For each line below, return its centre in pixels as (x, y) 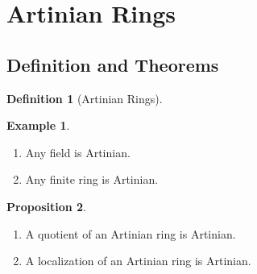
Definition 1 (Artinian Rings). (85, 98)
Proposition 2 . (46, 206)
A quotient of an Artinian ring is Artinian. (131, 233)
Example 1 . (38, 125)
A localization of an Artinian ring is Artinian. (138, 261)
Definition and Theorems (113, 64)
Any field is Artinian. (78, 152)
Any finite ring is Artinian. (92, 179)
